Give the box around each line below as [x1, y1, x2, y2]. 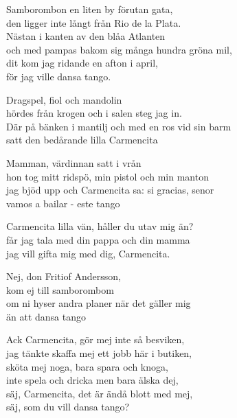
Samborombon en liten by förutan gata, [6, 2, 173, 16]
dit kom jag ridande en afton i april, [6, 56, 159, 70]
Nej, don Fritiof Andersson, [6, 269, 121, 283]
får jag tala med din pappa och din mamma [6, 232, 190, 246]
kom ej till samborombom [6, 282, 114, 297]
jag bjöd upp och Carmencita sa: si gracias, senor [6, 183, 214, 197]
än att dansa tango [6, 309, 86, 323]
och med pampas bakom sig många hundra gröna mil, [6, 42, 232, 56]
